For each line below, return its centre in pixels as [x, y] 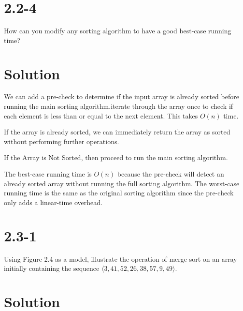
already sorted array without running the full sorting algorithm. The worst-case [122, 183]
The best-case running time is [48, 174]
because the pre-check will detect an [171, 174]
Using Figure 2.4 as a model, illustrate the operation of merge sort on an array [121, 259]
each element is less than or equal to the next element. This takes [101, 115]
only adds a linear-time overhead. [53, 202]
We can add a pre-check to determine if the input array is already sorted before [121, 96]
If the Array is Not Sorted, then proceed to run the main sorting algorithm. [116, 157]
